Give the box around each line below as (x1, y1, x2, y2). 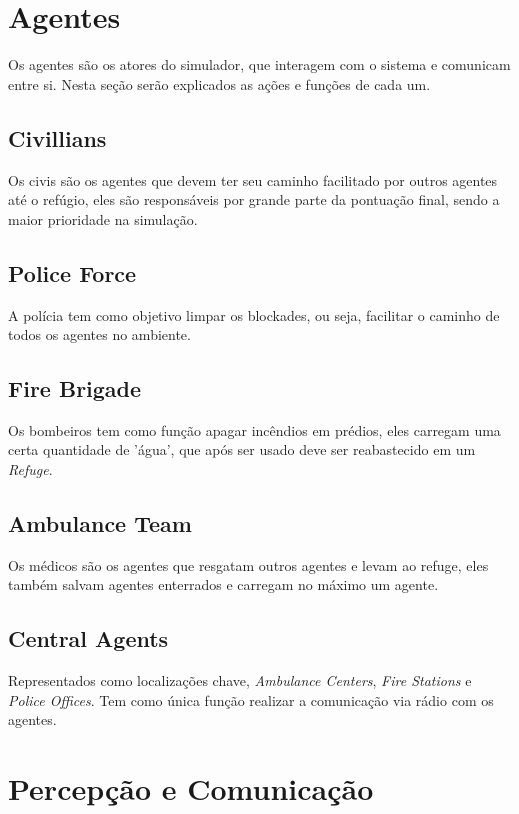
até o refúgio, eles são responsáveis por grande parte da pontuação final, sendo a (8, 189, 500, 210)
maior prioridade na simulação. (8, 208, 198, 229)
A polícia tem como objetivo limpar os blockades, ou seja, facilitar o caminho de (8, 304, 500, 325)
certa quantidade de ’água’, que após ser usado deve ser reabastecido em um (8, 439, 476, 460)
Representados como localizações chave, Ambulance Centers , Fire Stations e (8, 670, 472, 691)
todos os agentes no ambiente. (8, 324, 191, 345)
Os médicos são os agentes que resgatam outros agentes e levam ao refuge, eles (8, 554, 489, 575)
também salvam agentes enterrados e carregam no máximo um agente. (8, 574, 439, 595)
